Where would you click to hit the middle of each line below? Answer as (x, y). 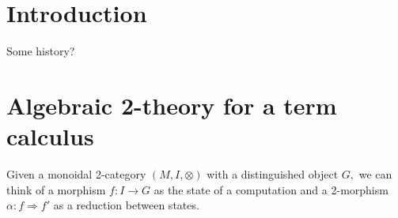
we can (375, 174)
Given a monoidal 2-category (76, 174)
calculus (50, 136)
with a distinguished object (273, 174)
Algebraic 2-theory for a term (172, 105)
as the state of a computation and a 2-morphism (271, 189)
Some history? (41, 51)
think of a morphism (56, 189)
